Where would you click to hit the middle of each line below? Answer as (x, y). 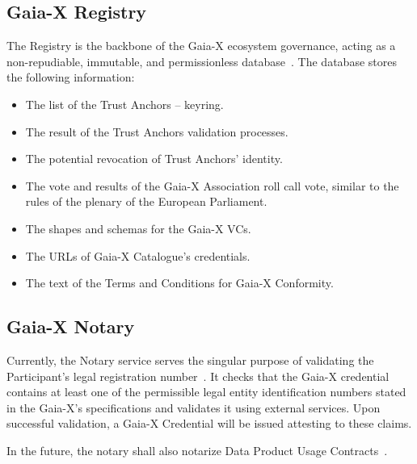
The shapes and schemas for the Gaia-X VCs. (138, 228)
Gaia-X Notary (71, 326)
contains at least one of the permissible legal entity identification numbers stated (206, 392)
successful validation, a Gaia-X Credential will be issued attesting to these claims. (209, 423)
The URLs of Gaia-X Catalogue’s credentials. (138, 255)
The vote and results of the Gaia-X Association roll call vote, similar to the (212, 185)
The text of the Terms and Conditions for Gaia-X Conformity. (179, 283)
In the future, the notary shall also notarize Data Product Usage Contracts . (197, 450)
